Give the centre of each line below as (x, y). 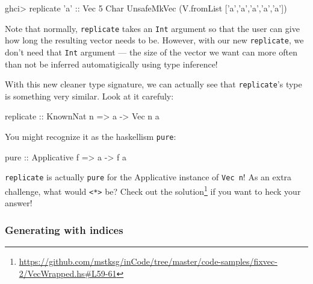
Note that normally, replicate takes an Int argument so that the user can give (152, 28)
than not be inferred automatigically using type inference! (111, 64)
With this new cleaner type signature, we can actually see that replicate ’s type (153, 84)
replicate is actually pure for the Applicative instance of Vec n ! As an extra (148, 177)
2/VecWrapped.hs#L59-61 (68, 273)
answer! (19, 203)
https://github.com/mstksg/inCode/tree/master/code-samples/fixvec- (148, 261)
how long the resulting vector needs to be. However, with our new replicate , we (154, 40)
